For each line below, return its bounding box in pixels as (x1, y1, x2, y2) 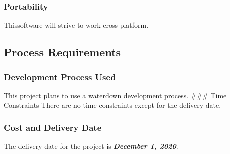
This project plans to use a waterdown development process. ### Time (4, 90, 227, 100)
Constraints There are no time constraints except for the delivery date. (4, 100, 221, 110)
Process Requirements (4, 44, 121, 60)
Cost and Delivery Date (4, 121, 102, 133)
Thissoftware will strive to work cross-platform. (4, 20, 149, 30)
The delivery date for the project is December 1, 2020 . (4, 141, 178, 151)
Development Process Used (4, 70, 116, 83)
